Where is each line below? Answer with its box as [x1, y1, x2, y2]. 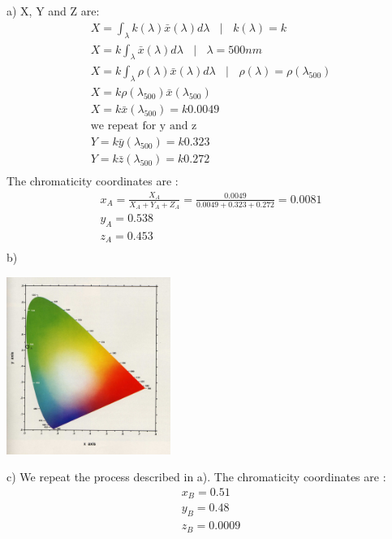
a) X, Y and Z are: [6, 2, 100, 20]
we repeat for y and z [90, 120, 197, 133]
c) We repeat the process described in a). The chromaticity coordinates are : [6, 468, 386, 485]
